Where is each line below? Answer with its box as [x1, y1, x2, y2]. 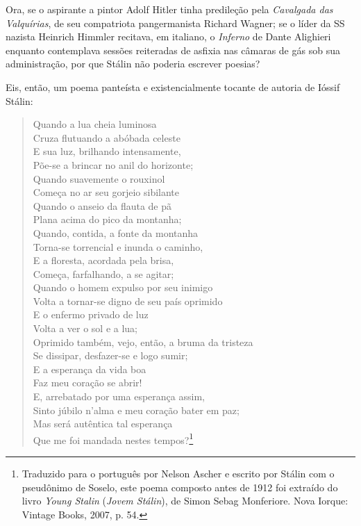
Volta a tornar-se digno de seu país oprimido [33, 293, 223, 308]
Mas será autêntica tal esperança [33, 416, 173, 431]
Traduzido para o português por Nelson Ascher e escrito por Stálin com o [22, 466, 335, 481]
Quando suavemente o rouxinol [33, 171, 165, 186]
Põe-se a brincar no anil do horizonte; [33, 157, 194, 172]
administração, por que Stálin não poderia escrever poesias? [6, 56, 260, 71]
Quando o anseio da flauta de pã [33, 198, 172, 213]
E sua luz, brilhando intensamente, [33, 144, 181, 158]
